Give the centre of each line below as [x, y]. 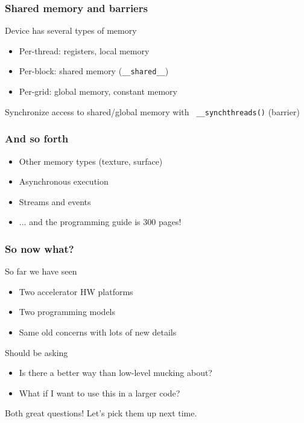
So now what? [40, 248]
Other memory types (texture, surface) [91, 161]
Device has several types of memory [71, 30]
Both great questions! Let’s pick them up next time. [101, 413]
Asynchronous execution [64, 181]
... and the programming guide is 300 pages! [100, 222]
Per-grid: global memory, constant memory [98, 91]
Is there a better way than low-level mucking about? [116, 373]
